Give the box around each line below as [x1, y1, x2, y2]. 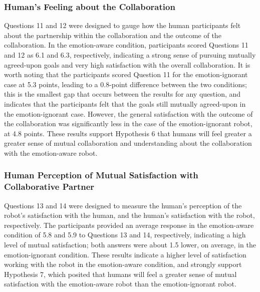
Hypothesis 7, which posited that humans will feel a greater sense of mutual [4, 268, 237, 279]
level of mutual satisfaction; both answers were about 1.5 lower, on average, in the [4, 239, 256, 250]
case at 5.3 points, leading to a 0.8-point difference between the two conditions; [4, 79, 247, 89]
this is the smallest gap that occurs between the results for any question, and [4, 89, 241, 99]
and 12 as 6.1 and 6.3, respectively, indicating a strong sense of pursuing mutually [4, 50, 256, 60]
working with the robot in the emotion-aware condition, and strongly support [4, 259, 242, 269]
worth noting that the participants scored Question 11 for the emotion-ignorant [4, 69, 248, 80]
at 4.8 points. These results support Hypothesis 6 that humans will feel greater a [4, 128, 252, 138]
